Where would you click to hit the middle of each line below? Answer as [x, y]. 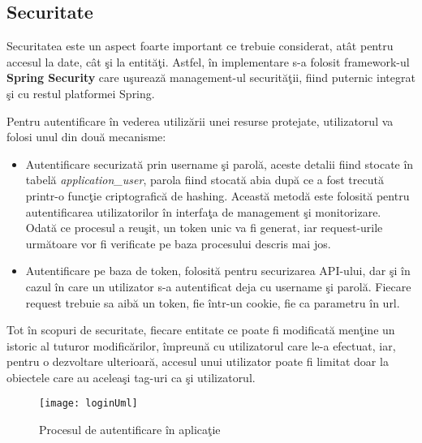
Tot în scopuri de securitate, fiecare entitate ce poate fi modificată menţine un [201, 330]
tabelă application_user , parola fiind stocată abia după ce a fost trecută [205, 180]
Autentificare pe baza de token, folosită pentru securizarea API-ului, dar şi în [218, 271]
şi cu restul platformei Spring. [81, 93]
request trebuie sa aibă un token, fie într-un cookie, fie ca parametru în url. [213, 302]
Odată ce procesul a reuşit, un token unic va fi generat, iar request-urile [204, 228]
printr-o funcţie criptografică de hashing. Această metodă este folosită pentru [217, 195]
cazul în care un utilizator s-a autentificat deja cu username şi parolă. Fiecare [218, 286]
